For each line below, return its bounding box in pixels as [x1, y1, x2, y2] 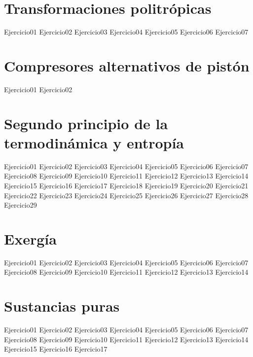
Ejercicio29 [4, 200, 37, 210]
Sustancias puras [4, 296, 120, 316]
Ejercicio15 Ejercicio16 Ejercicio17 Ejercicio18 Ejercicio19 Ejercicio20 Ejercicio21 [4, 180, 249, 190]
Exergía [4, 228, 57, 249]
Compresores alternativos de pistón [4, 55, 250, 75]
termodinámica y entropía [4, 132, 184, 152]
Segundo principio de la [4, 113, 168, 133]
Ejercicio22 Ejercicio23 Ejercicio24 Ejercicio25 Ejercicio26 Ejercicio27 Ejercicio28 [4, 190, 249, 200]
